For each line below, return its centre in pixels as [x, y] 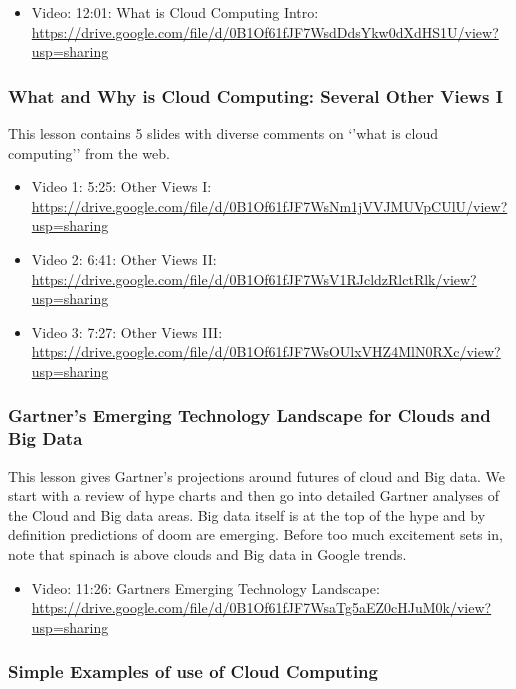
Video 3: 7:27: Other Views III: [127, 331]
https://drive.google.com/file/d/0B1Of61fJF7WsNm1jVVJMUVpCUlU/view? [269, 205]
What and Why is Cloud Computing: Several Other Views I [255, 95]
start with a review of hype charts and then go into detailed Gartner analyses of [253, 495]
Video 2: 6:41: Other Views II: [124, 258]
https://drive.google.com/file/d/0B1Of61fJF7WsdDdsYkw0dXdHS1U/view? [265, 31]
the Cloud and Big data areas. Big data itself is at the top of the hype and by [247, 514]
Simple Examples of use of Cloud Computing [193, 671]
